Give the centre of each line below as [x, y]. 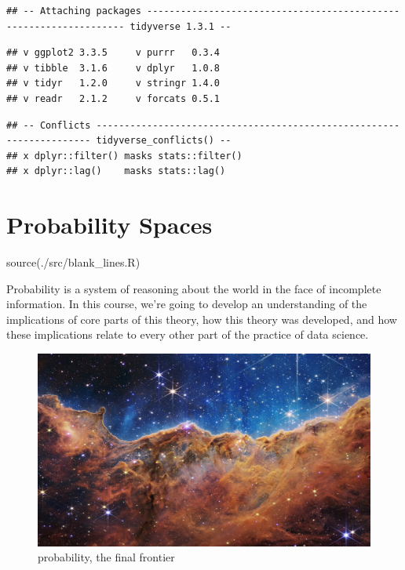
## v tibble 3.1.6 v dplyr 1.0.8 [113, 68]
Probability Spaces [109, 225]
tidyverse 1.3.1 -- [181, 26]
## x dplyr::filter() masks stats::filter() [124, 156]
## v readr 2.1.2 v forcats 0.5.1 [113, 98]
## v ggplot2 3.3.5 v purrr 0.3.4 [113, 53]
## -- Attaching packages [74, 11]
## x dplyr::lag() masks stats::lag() [116, 171]
